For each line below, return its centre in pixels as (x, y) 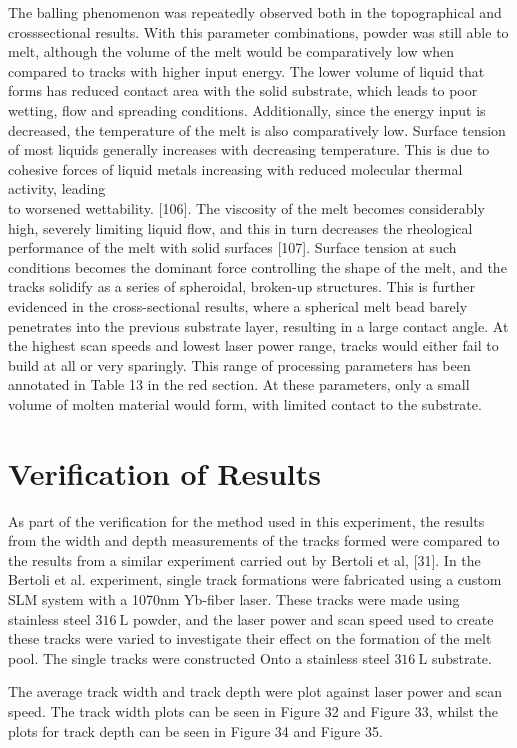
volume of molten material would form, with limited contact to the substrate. (245, 403)
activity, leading (57, 188)
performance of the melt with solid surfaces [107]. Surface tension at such (232, 247)
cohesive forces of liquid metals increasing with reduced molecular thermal (235, 168)
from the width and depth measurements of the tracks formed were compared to (254, 540)
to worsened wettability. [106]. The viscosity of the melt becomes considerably (246, 207)
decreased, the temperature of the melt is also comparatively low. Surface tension (257, 129)
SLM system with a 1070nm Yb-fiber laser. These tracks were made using (234, 598)
